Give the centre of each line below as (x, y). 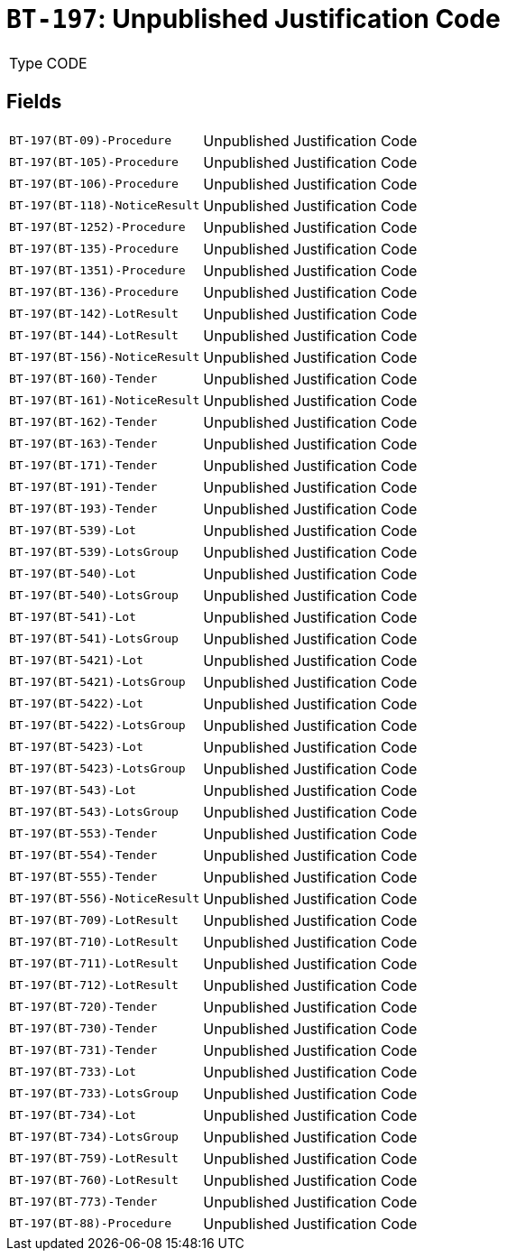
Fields (34, 102)
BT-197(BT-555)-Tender (83, 877)
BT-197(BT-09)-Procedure (91, 141)
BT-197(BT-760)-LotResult (94, 1180)
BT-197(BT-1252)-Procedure (97, 227)
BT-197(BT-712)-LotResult (94, 985)
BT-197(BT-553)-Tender (83, 834)
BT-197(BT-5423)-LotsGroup (97, 769)
